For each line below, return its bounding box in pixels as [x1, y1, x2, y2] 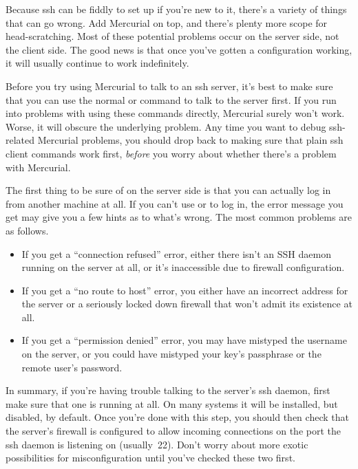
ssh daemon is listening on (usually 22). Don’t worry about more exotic [6, 437, 308, 451]
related [6, 133, 35, 147]
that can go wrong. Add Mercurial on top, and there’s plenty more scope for [6, 15, 328, 30]
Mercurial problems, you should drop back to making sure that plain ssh [37, 133, 344, 147]
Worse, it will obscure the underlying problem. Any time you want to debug [6, 119, 326, 133]
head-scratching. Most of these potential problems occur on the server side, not [6, 29, 339, 43]
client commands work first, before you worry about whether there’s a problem [6, 146, 337, 160]
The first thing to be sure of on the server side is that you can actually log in [6, 183, 331, 197]
